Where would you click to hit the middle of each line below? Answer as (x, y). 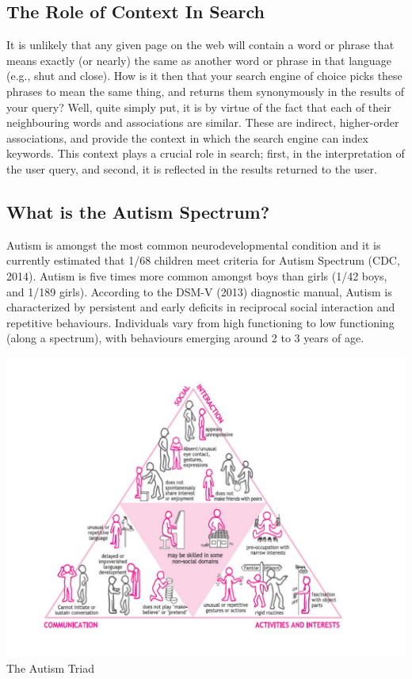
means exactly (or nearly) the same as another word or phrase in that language (199, 60)
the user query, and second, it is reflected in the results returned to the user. (192, 168)
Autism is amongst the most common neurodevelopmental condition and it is (194, 244)
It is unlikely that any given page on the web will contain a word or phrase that (200, 45)
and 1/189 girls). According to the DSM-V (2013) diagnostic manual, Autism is (199, 291)
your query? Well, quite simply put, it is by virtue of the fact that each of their (199, 107)
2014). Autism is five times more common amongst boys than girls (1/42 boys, (197, 275)
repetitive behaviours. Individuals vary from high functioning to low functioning (200, 322)
